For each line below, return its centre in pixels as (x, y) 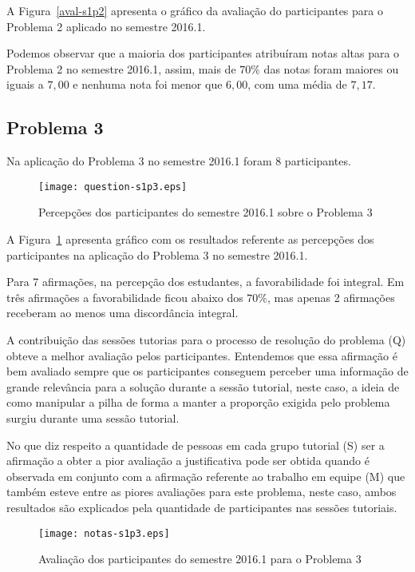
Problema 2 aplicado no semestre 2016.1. (106, 26)
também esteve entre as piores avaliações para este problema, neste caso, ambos (202, 492)
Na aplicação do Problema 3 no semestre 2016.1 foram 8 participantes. (179, 161)
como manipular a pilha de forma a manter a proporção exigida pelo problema (198, 402)
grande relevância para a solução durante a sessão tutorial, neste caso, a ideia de (203, 386)
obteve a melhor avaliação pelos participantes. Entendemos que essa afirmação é (202, 355)
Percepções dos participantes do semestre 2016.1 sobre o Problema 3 (206, 212)
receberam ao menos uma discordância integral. (123, 313)
